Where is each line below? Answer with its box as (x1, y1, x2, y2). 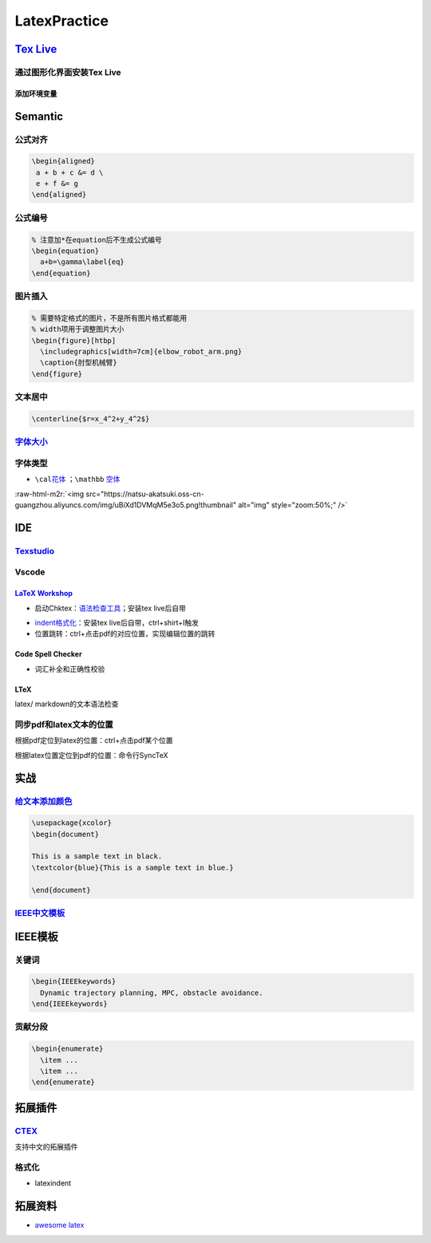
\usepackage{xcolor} (31, 819, 112, 827)
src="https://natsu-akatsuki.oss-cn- (85, 489, 204, 499)
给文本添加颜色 (14, 795, 73, 807)
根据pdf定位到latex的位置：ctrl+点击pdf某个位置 (14, 736, 173, 745)
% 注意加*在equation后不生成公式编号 (31, 235, 163, 244)
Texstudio (14, 545, 55, 556)
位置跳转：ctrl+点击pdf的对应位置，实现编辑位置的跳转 (34, 629, 215, 638)
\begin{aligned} (31, 156, 96, 166)
